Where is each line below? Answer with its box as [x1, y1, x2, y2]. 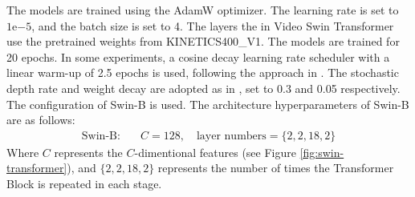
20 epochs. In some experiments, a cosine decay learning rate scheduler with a [6, 48, 390, 65]
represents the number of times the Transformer [157, 159, 394, 176]
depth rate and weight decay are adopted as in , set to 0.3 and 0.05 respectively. [6, 79, 401, 96]
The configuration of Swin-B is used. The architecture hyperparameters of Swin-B [6, 95, 409, 112]
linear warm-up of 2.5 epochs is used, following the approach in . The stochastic [6, 64, 399, 81]
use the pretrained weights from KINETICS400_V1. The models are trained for [6, 33, 400, 50]
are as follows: [6, 111, 75, 128]
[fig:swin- [299, 143, 344, 160]
